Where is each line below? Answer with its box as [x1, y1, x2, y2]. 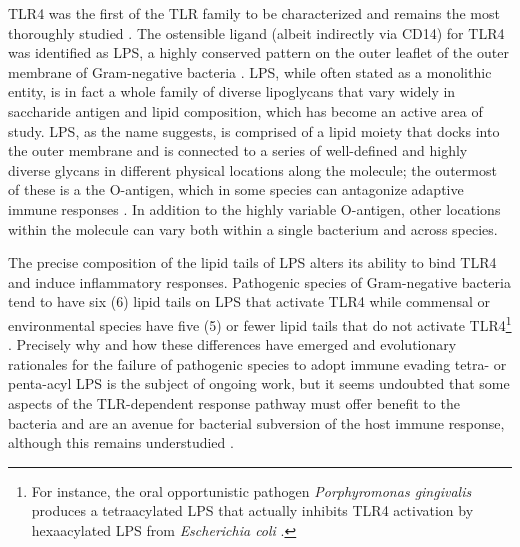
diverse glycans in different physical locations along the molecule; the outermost [8, 159, 497, 180]
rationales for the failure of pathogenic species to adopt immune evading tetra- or [8, 353, 507, 374]
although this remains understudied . [8, 432, 234, 453]
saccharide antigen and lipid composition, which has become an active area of [8, 100, 483, 121]
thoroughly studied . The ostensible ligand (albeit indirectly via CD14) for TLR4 [8, 22, 505, 43]
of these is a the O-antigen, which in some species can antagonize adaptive [8, 179, 464, 200]
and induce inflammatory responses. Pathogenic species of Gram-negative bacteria [8, 271, 511, 292]
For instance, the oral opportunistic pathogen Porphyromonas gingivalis [31, 480, 472, 501]
